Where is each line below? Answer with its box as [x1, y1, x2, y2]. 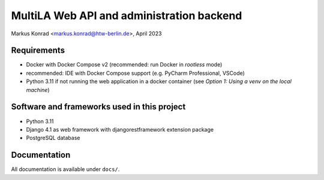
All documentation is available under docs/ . [11, 166, 120, 173]
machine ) [26, 86, 50, 93]
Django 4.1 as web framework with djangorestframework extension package [26, 126, 214, 133]
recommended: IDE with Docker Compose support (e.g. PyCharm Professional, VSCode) [26, 69, 245, 77]
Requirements [11, 45, 65, 56]
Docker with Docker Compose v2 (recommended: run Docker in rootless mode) [26, 61, 223, 68]
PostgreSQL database [26, 135, 80, 142]
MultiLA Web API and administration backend [11, 9, 242, 22]
